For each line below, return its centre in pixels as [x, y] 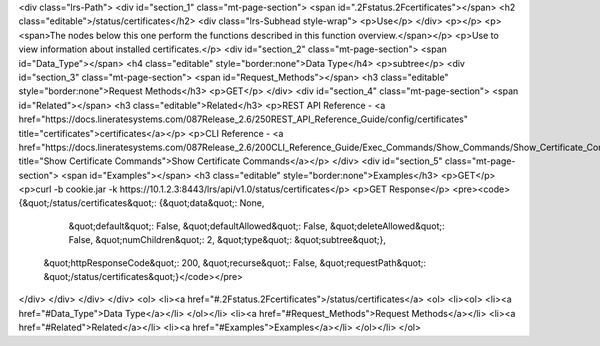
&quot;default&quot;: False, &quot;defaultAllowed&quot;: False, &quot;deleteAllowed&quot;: [256, 226]
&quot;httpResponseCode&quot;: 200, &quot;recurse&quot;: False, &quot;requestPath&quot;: [235, 262]
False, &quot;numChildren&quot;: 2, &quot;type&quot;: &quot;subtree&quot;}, [227, 240]
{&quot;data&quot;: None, [211, 203]
